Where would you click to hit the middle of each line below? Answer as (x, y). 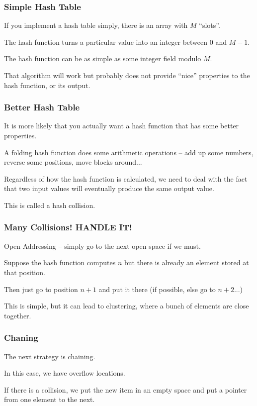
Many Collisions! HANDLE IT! (68, 227)
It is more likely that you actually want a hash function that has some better (122, 126)
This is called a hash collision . (50, 205)
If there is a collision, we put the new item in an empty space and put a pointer (126, 389)
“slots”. (210, 25)
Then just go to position (41, 289)
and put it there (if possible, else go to (157, 289)
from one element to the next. (49, 399)
